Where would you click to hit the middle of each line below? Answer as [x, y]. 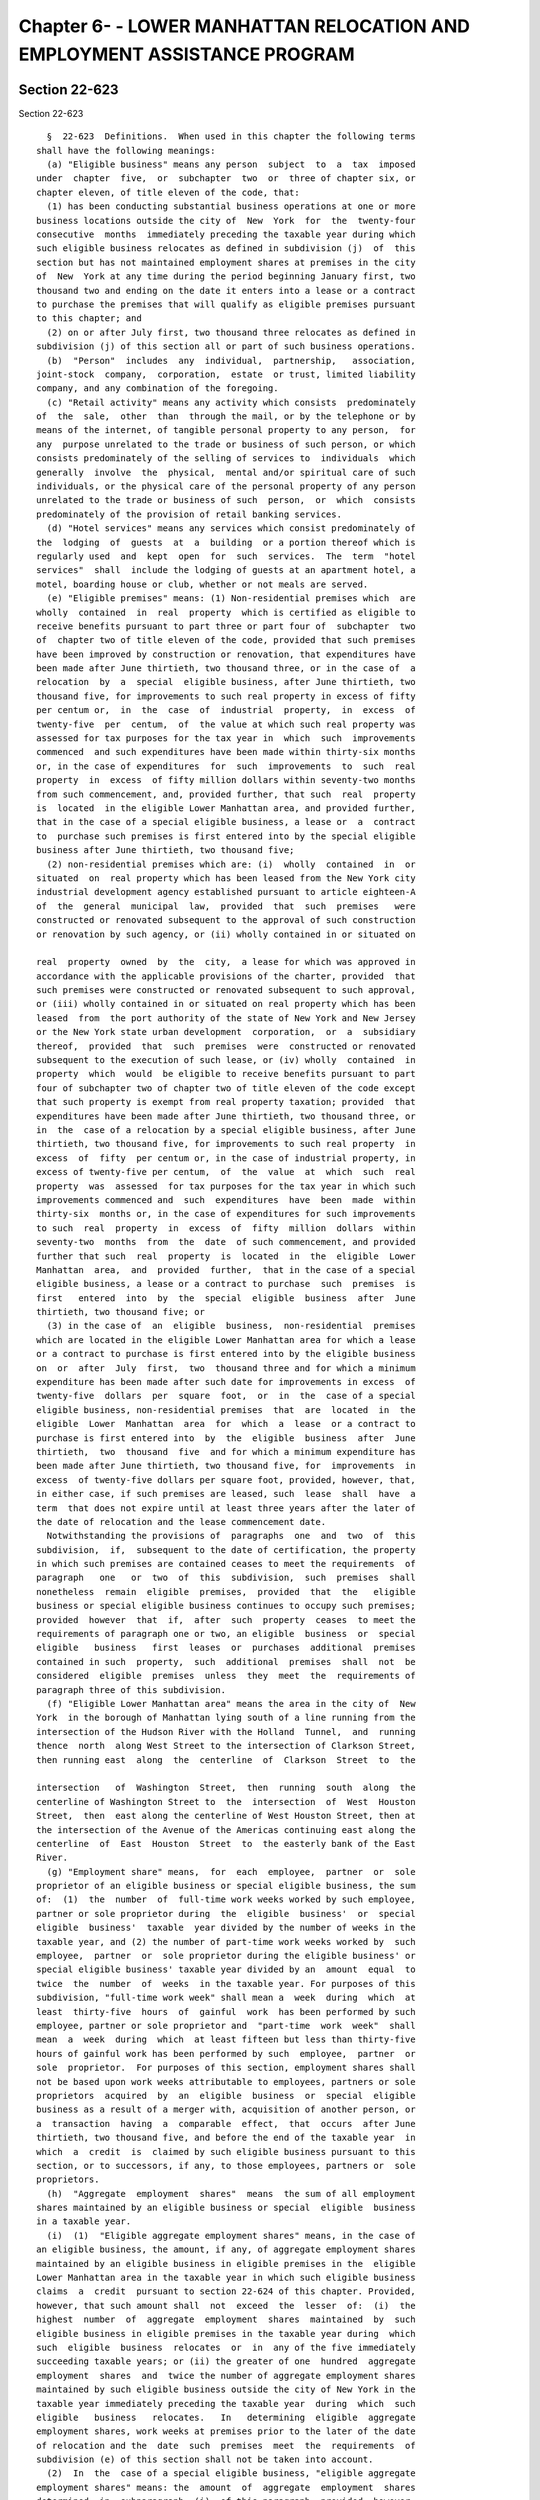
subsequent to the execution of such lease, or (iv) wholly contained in [226, 1060]
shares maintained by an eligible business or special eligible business [226, 2208]
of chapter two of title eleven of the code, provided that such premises [226, 640]
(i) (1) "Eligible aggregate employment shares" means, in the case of [231, 2235]
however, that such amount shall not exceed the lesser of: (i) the [226, 2305]
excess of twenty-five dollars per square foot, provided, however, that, [226, 1479]
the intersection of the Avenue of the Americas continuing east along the [226, 1829]
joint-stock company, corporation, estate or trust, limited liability [226, 374]
